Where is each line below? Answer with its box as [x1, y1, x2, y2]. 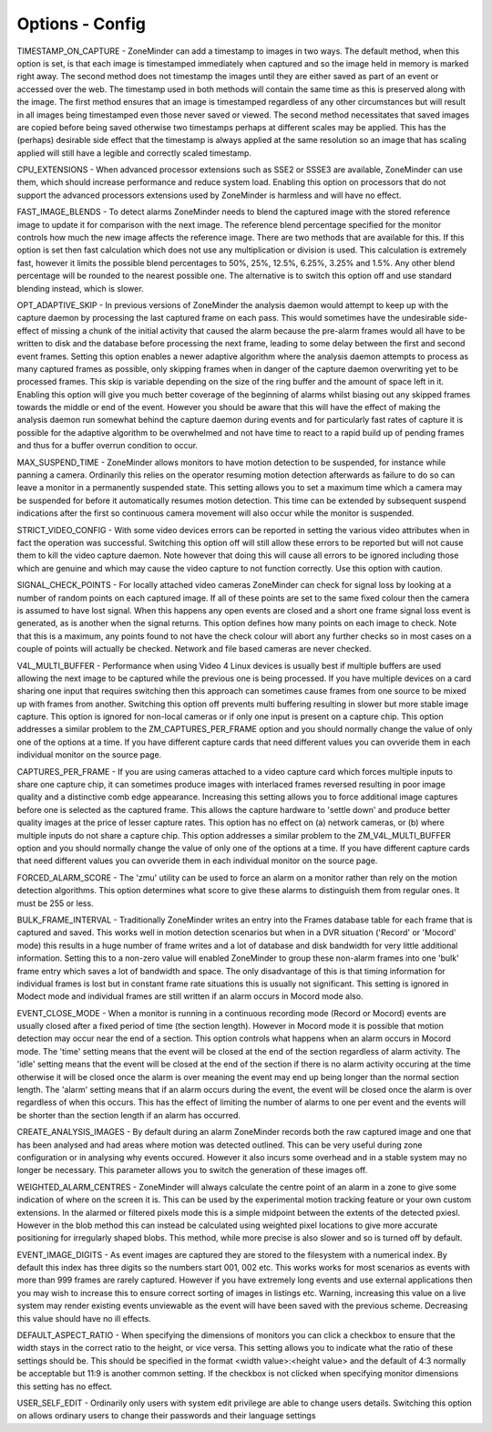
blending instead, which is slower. [16, 283, 145, 294]
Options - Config [16, 14, 146, 34]
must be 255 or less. [16, 898, 95, 909]
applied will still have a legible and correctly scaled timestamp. [16, 147, 252, 159]
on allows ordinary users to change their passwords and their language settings [16, 1410, 316, 1421]
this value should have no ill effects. [16, 1313, 152, 1324]
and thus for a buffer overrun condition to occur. [16, 440, 199, 451]
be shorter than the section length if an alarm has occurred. [16, 1109, 241, 1120]
